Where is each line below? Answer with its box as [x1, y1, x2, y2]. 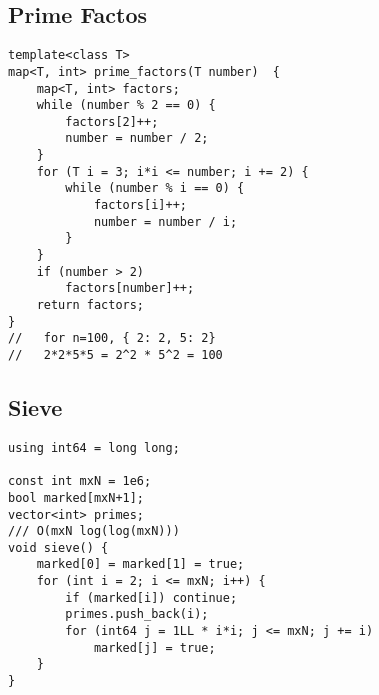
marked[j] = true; [93, 640, 216, 655]
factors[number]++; [65, 281, 195, 296]
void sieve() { [8, 540, 109, 555]
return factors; [36, 298, 145, 313]
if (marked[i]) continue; [65, 590, 238, 605]
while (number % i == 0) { [65, 181, 245, 196]
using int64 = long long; [8, 440, 180, 455]
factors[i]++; [93, 198, 187, 213]
